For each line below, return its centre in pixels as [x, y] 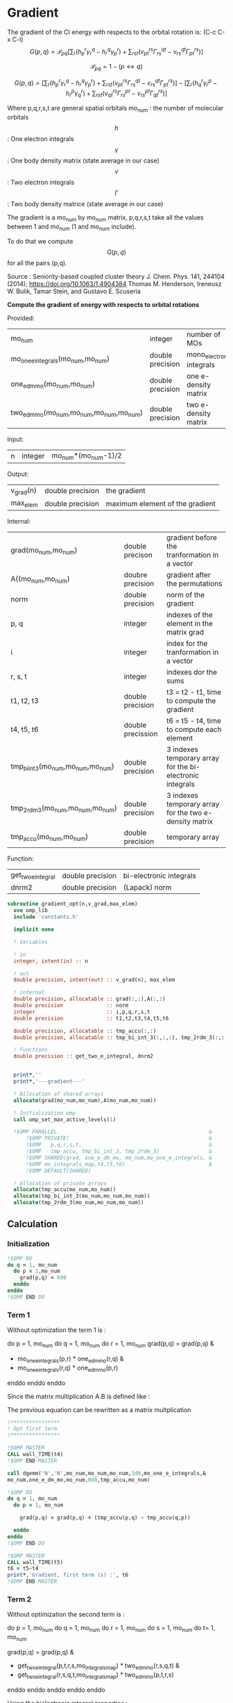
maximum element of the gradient [161, 504]
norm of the [185, 595]
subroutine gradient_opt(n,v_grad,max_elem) [72, 904]
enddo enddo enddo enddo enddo [56, 1690]
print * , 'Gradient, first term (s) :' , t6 [68, 1575]
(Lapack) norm [147, 888]
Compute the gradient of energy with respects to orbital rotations [103, 305]
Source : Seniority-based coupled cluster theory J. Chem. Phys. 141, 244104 [116, 276]
